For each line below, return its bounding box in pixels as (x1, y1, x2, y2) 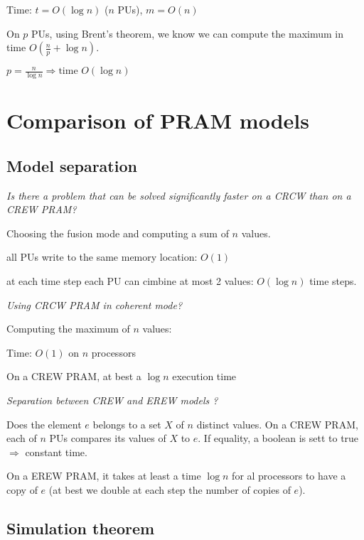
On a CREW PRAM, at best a (6, 369, 141, 384)
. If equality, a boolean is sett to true (198, 431, 359, 445)
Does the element (6, 416, 82, 431)
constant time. (25, 444, 87, 459)
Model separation (6, 154, 137, 176)
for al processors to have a (232, 468, 346, 483)
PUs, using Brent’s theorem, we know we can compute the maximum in (31, 26, 343, 40)
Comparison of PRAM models (6, 106, 309, 135)
